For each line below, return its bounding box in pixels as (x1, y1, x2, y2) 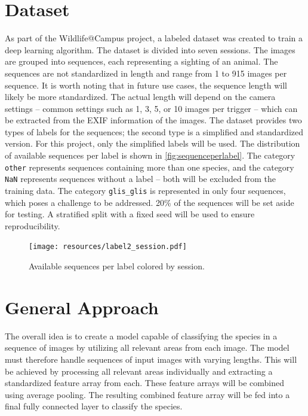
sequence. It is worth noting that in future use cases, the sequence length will (5, 78, 288, 91)
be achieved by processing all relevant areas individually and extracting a (5, 365, 273, 377)
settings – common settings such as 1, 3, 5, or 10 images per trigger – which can (5, 102, 298, 114)
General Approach (5, 294, 159, 319)
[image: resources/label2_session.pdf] (29, 242, 187, 251)
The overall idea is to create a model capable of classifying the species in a (5, 329, 278, 342)
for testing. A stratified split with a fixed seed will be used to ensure (5, 208, 255, 220)
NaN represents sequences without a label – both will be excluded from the (5, 172, 276, 185)
